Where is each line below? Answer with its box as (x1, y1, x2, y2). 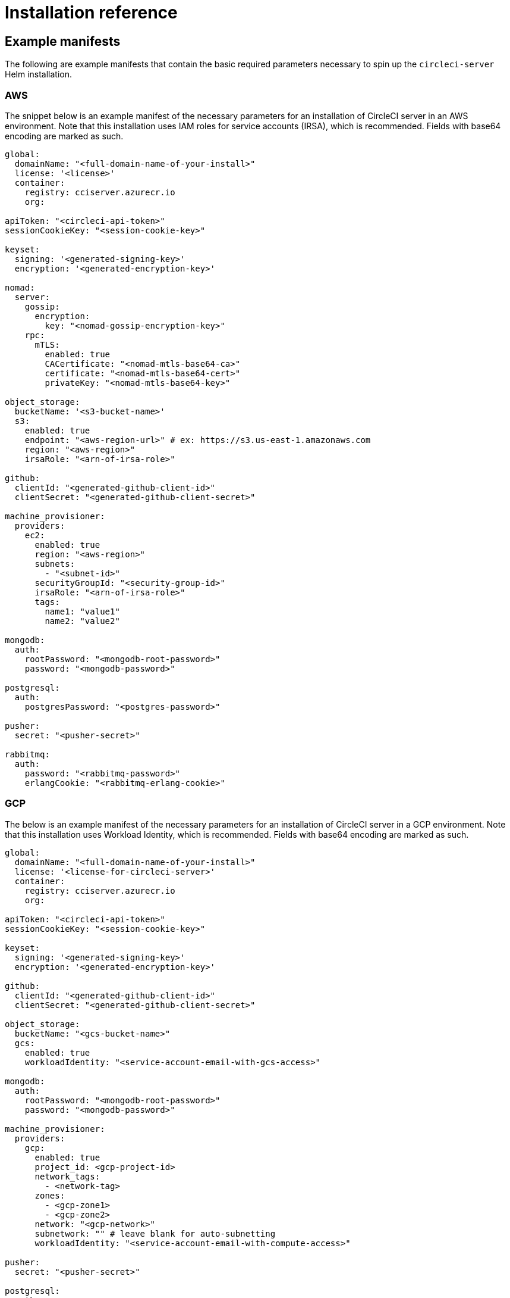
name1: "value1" (45, 606, 120, 616)
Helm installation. (5, 69, 73, 80)
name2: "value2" (45, 616, 120, 626)
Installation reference (5, 2, 178, 23)
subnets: (34, 558, 75, 569)
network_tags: (34, 1171, 100, 1181)
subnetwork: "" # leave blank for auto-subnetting (34, 1228, 276, 1238)
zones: (34, 1190, 65, 1200)
